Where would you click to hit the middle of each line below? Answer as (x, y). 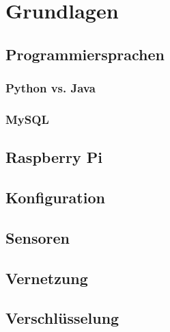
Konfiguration (55, 197)
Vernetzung (47, 278)
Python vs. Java (51, 88)
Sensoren (38, 237)
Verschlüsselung (62, 318)
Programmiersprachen (85, 54)
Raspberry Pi (54, 157)
